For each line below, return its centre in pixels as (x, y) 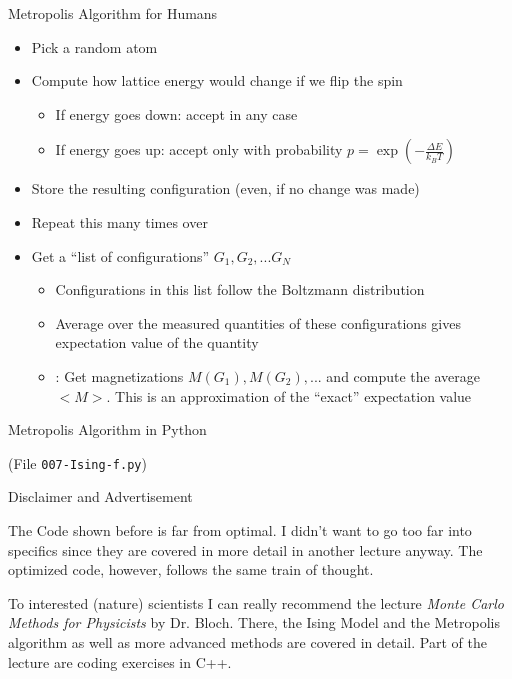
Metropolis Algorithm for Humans (113, 13)
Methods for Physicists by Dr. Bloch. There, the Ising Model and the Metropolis (254, 622)
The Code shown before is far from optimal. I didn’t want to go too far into (240, 529)
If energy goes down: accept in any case (176, 113)
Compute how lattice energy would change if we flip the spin (217, 80)
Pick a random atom (94, 46)
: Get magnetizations (119, 375)
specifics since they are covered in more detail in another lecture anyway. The (245, 549)
